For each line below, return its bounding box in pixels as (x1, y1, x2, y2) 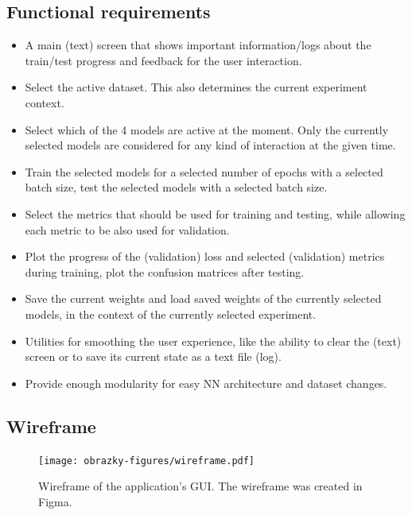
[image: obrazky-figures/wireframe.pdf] (38, 455, 255, 467)
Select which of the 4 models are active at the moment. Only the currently (25, 121, 389, 137)
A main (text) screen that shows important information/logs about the (25, 37, 371, 53)
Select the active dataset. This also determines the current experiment (25, 79, 367, 95)
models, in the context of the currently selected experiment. (25, 305, 317, 322)
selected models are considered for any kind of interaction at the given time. (25, 137, 396, 153)
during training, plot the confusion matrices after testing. (25, 263, 305, 280)
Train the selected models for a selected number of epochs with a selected (25, 163, 383, 180)
